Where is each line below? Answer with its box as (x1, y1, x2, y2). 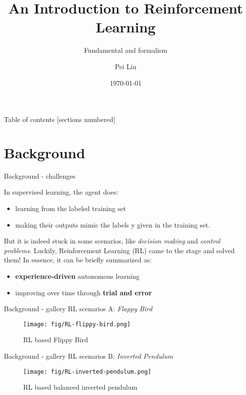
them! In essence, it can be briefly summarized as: (4, 255, 152, 265)
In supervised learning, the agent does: (4, 187, 118, 197)
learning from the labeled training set (15, 203, 126, 213)
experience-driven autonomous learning (15, 271, 140, 281)
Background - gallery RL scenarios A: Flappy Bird (4, 304, 153, 314)
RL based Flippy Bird (23, 334, 88, 345)
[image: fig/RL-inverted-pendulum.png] (23, 368, 151, 375)
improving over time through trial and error (15, 287, 152, 297)
